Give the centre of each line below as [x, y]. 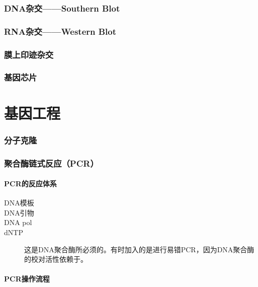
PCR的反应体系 [30, 184]
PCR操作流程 [27, 279]
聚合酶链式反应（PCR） [51, 163]
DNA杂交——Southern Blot [62, 8]
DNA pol [18, 222]
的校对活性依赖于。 [56, 259]
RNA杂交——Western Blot [60, 31]
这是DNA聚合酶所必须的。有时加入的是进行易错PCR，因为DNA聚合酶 [139, 249]
